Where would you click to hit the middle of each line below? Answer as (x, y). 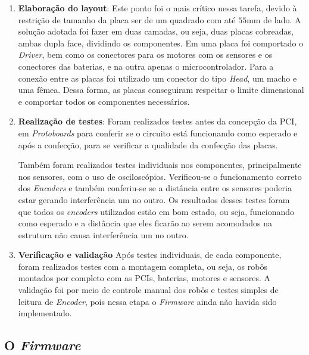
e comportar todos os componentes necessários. (104, 101)
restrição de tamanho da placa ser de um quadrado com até (127, 19)
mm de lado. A (274, 19)
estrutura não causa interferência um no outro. (103, 234)
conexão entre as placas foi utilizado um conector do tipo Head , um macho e (157, 78)
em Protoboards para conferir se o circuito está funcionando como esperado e (158, 133)
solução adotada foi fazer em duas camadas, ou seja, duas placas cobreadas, (156, 31)
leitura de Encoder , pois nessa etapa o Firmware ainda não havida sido (147, 301)
